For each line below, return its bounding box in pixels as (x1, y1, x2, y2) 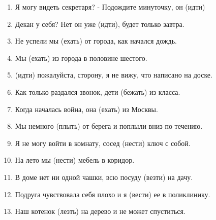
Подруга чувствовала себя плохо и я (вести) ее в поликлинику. (15, 189, 210, 199)
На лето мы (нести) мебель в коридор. (15, 155, 135, 165)
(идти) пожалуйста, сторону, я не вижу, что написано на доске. (15, 69, 212, 80)
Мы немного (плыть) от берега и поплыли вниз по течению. (15, 121, 203, 131)
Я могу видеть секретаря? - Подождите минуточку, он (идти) (15, 2, 205, 12)
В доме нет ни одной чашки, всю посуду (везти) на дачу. (15, 171, 193, 182)
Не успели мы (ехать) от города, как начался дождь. (15, 35, 177, 46)
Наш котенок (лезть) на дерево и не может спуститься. (15, 206, 186, 216)
